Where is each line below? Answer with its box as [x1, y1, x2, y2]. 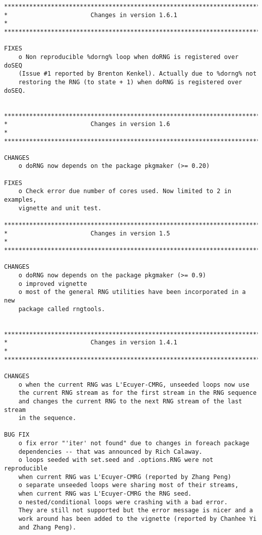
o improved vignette [18, 280, 87, 287]
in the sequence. [18, 414, 77, 422]
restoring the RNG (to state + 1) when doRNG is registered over [18, 78, 242, 86]
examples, [4, 196, 37, 204]
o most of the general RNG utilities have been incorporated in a [18, 288, 246, 296]
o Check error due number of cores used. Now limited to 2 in [18, 188, 232, 195]
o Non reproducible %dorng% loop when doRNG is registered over [18, 53, 239, 61]
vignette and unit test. [18, 204, 102, 212]
